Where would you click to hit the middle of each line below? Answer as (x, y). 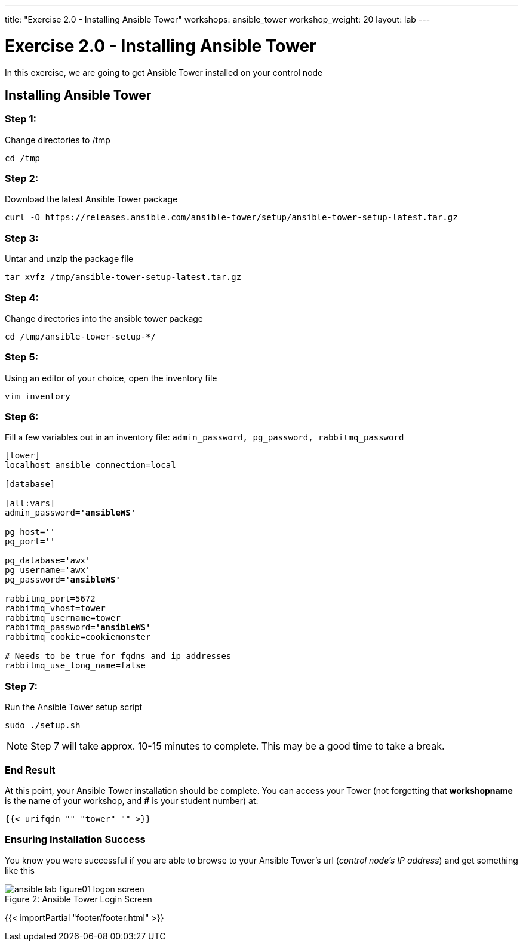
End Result (30, 770)
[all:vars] (30, 503)
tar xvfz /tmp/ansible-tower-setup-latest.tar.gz (123, 277)
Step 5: (22, 357)
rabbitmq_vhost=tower (55, 608)
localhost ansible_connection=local (90, 465)
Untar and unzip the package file (69, 259)
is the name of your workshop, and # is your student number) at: (132, 800)
